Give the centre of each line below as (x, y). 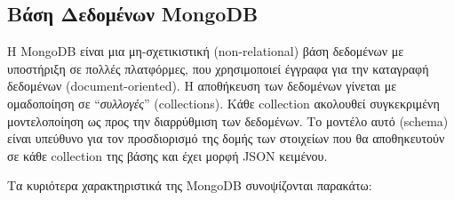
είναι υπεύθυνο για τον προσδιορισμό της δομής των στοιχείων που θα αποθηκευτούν (226, 138)
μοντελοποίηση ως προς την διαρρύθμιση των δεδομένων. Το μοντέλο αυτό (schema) (228, 120)
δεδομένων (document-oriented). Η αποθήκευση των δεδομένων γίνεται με (202, 86)
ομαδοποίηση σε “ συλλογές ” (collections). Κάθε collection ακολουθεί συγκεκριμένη (223, 103)
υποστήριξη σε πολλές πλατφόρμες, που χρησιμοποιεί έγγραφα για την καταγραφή (218, 68)
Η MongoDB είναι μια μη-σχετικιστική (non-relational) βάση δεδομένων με (206, 51)
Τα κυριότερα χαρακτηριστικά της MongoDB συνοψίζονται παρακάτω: (190, 185)
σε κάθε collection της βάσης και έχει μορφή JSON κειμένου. (167, 155)
